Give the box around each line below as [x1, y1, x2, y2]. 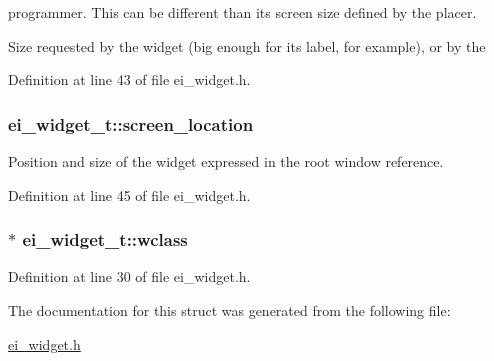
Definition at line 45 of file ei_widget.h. [8, 184, 251, 205]
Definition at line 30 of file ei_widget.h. [8, 266, 251, 287]
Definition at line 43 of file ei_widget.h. [8, 69, 251, 90]
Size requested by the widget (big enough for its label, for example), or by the [8, 35, 486, 56]
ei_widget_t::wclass [22, 227, 188, 252]
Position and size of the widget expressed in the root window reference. [8, 151, 444, 171]
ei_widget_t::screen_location [8, 111, 254, 136]
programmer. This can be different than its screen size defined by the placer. [8, 2, 477, 22]
